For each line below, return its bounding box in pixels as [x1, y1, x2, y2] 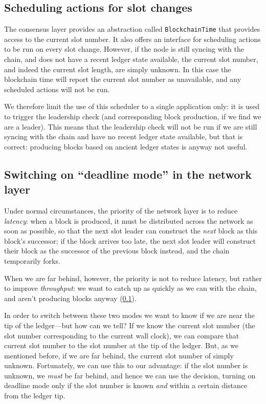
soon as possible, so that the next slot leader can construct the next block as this [4, 225, 258, 236]
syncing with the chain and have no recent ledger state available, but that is [4, 131, 243, 142]
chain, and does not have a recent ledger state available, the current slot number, [4, 54, 258, 65]
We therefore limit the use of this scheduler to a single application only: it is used [4, 101, 260, 112]
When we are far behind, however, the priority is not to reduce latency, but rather [4, 272, 262, 283]
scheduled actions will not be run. [4, 83, 110, 94]
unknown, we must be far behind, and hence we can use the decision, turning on [4, 370, 256, 380]
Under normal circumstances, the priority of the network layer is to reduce [4, 205, 238, 216]
